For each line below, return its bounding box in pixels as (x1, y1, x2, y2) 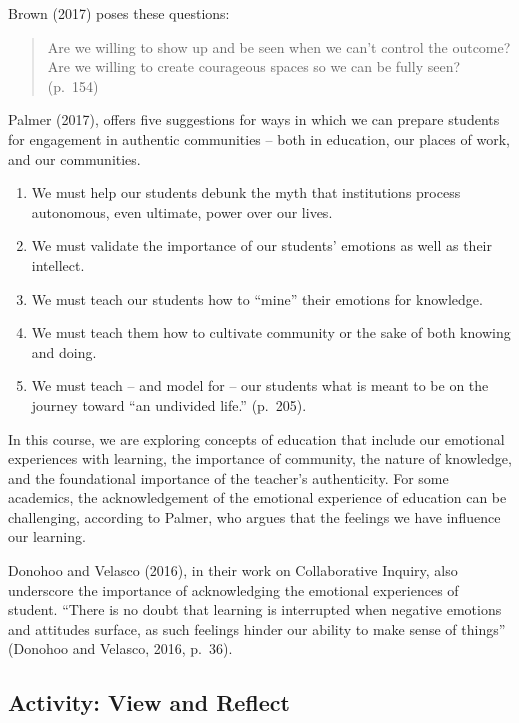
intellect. (31, 254, 85, 275)
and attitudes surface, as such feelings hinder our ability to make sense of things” (8, 618, 506, 639)
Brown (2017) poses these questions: (8, 3, 230, 23)
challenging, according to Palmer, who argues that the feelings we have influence (8, 506, 501, 527)
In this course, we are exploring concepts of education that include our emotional (8, 428, 505, 449)
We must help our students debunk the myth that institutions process (31, 182, 461, 203)
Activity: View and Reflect (8, 687, 290, 718)
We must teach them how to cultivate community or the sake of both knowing (31, 322, 511, 343)
